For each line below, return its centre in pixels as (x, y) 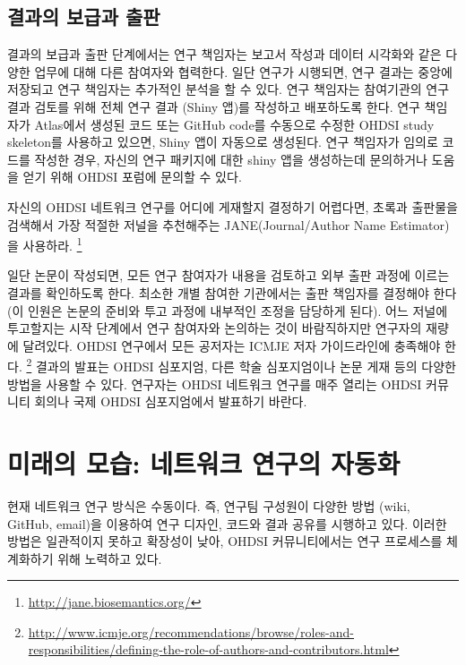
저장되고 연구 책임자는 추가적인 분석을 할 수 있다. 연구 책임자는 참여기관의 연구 (229, 89)
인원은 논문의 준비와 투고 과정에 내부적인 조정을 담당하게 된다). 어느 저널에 (237, 310)
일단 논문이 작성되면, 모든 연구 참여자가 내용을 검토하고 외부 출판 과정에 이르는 (229, 275)
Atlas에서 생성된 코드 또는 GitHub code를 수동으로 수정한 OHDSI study (234, 124)
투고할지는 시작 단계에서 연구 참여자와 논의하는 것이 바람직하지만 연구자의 (215, 328)
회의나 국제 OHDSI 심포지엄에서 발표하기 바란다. (171, 401)
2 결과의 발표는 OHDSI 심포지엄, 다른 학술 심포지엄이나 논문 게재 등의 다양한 (241, 365)
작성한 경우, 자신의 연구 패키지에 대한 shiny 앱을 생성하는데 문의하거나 (231, 159)
